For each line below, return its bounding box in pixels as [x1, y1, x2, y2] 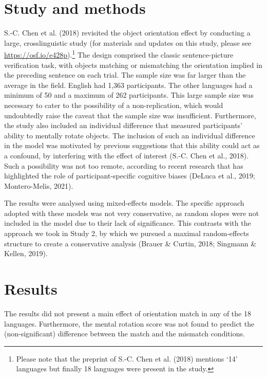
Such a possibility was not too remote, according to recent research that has [4, 160, 243, 171]
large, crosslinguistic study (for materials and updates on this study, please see [4, 37, 252, 48]
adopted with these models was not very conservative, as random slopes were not [4, 207, 259, 218]
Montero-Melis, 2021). [4, 180, 73, 191]
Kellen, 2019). [4, 248, 48, 259]
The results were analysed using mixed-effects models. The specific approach [4, 198, 244, 208]
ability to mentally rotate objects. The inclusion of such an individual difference [4, 130, 255, 140]
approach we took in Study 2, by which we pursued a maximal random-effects [4, 228, 249, 239]
